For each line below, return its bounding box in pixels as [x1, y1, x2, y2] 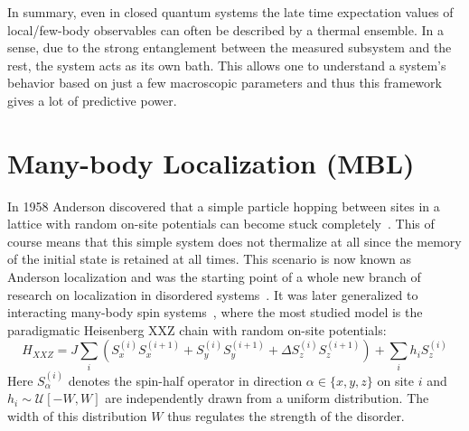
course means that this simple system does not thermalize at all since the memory [7, 231, 462, 250]
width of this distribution [7, 406, 147, 425]
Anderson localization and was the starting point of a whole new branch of [7, 267, 421, 286]
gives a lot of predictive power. [7, 90, 177, 109]
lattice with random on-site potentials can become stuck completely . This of [7, 214, 435, 233]
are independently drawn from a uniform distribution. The [105, 389, 429, 408]
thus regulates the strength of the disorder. [167, 406, 405, 425]
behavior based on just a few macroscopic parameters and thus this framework [7, 73, 442, 92]
